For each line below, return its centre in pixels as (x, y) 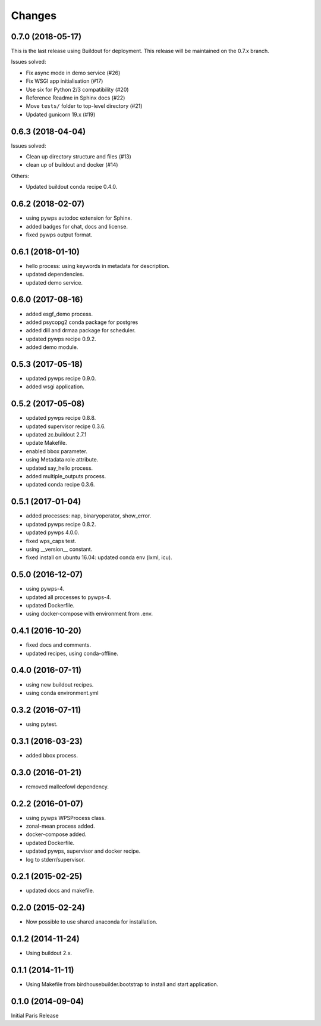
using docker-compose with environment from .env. (89, 614)
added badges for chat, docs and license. (77, 226)
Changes (34, 15)
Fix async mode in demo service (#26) (73, 73)
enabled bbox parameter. (56, 451)
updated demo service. (54, 282)
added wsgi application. (55, 386)
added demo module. (52, 347)
